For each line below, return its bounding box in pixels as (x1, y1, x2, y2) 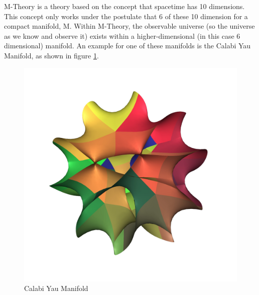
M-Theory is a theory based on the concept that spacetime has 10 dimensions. (4, 1, 245, 11)
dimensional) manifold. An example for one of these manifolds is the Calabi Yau (4, 40, 251, 51)
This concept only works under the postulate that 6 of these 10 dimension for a (4, 11, 248, 21)
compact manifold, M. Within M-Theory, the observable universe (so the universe (4, 21, 255, 31)
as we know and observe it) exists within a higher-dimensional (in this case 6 (4, 30, 240, 41)
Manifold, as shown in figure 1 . (4, 50, 99, 60)
